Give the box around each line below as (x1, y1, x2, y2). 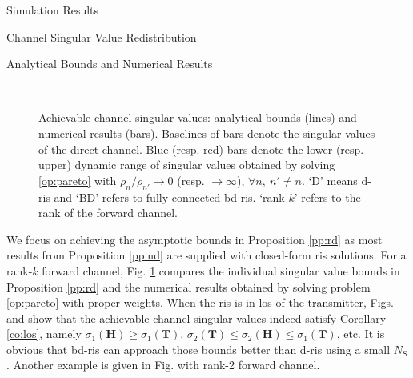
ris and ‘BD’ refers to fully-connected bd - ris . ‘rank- (38, 188, 289, 205)
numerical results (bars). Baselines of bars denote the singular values (38, 124, 375, 141)
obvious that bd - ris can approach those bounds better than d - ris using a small (6, 340, 391, 357)
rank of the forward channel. (38, 204, 178, 221)
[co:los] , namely (6, 325, 82, 342)
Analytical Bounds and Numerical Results (6, 55, 213, 72)
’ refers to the (294, 188, 361, 205)
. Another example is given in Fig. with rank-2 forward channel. (6, 356, 320, 373)
